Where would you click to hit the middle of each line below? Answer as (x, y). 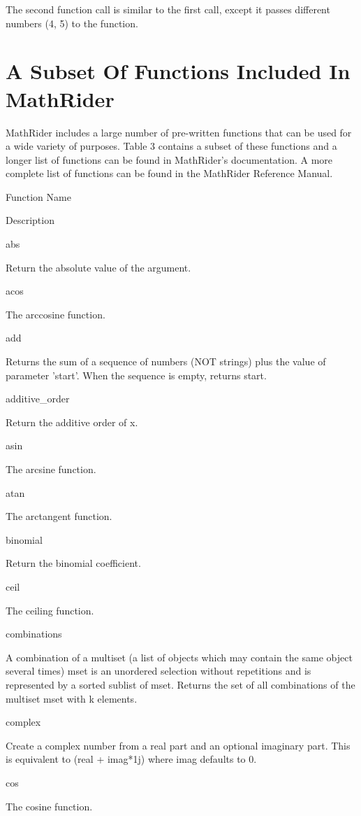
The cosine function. (49, 806)
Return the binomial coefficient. (73, 563)
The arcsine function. (51, 469)
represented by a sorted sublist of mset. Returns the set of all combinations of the (180, 684)
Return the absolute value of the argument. (98, 267)
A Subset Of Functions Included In (178, 71)
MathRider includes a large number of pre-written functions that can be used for (179, 132)
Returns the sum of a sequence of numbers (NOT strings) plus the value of (166, 361)
